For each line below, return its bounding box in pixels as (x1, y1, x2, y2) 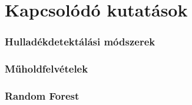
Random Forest (5, 88, 80, 103)
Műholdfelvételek (5, 61, 88, 76)
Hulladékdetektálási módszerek (5, 34, 155, 49)
